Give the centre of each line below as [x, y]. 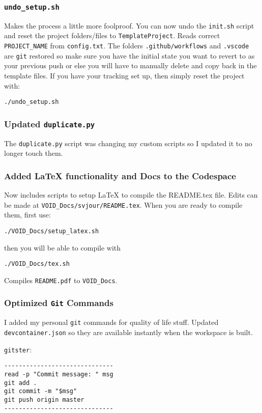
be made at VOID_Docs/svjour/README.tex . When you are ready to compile [123, 204]
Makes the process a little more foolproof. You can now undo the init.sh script [129, 25]
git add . [21, 383]
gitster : [18, 349]
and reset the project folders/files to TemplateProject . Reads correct [112, 35]
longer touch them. [34, 153]
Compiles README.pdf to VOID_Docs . [61, 280]
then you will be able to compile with [63, 247]
